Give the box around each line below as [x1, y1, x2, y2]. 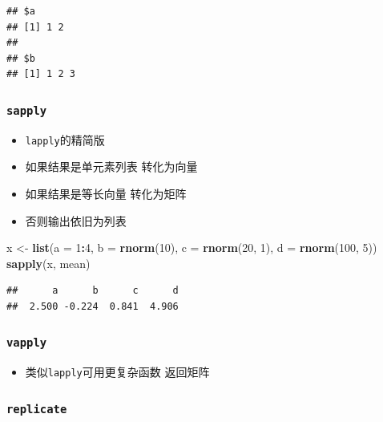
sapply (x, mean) [6, 254, 91, 271]
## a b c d [6, 285, 179, 297]
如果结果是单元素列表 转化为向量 [25, 158, 198, 175]
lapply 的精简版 [25, 131, 105, 148]
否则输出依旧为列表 [25, 212, 127, 229]
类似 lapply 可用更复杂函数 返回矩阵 [25, 363, 210, 380]
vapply [6, 336, 47, 350]
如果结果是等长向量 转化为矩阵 [25, 185, 187, 201]
